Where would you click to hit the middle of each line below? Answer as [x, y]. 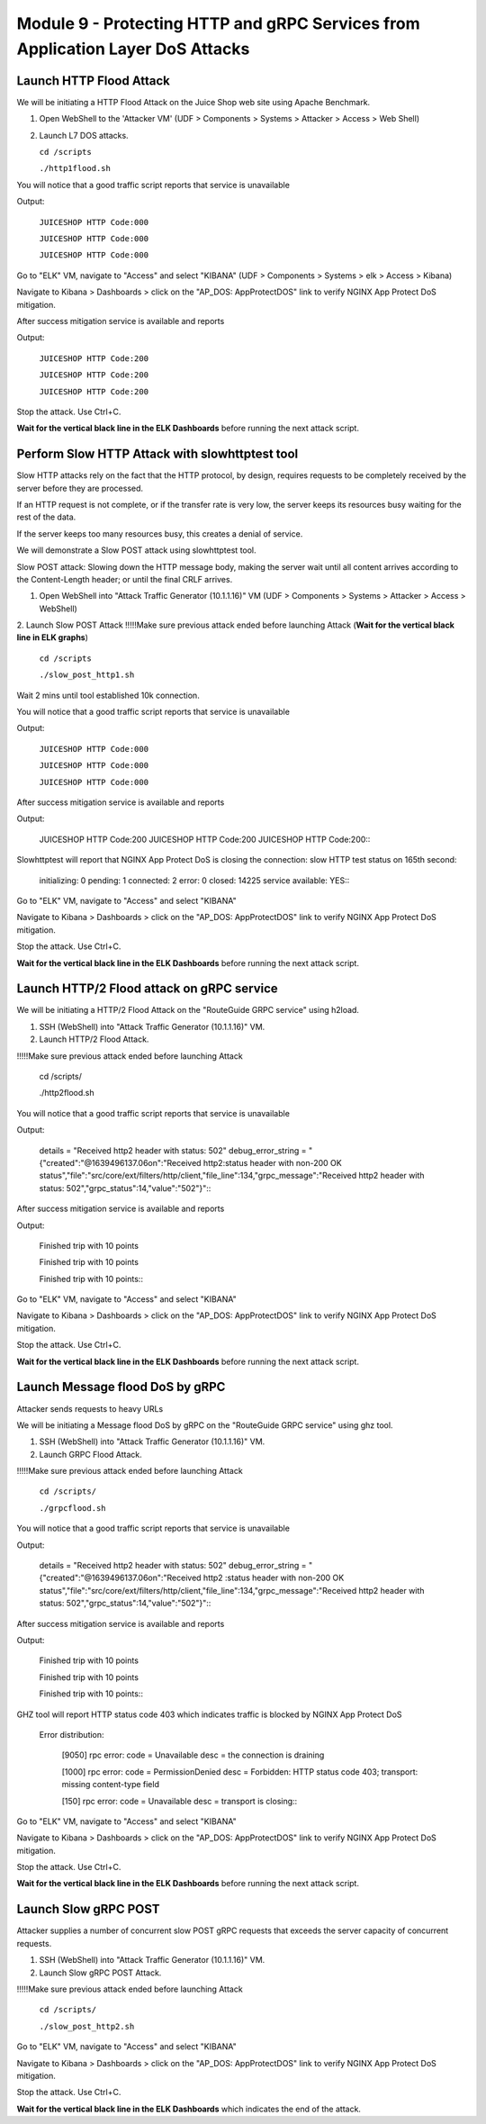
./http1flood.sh [75, 168]
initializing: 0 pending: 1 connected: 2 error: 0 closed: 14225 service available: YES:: [194, 880]
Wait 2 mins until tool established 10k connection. [108, 695]
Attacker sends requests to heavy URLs [90, 1408]
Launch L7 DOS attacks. [84, 135]
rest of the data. [46, 517]
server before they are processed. [80, 488]
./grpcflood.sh [73, 1508]
